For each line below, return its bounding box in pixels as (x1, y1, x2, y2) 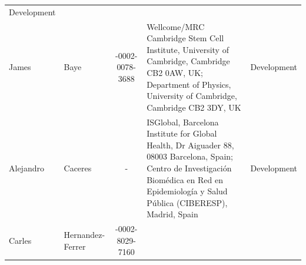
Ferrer (64, 240, 86, 252)
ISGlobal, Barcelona (147, 115, 219, 128)
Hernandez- (64, 228, 105, 240)
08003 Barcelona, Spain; (147, 150, 233, 163)
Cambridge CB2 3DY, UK (147, 101, 241, 113)
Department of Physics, (147, 78, 231, 90)
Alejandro (9, 161, 44, 174)
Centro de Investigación (147, 161, 232, 174)
